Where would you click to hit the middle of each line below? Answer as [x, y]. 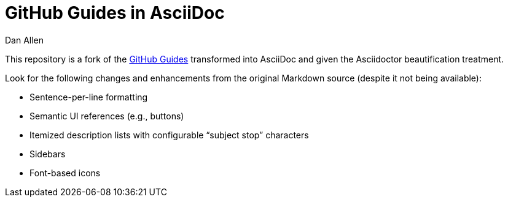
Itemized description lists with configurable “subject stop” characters [169, 135]
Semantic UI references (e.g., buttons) [107, 116]
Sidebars [48, 154]
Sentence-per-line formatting [89, 97]
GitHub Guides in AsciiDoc [115, 13]
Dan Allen [25, 40]
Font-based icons [65, 173]
